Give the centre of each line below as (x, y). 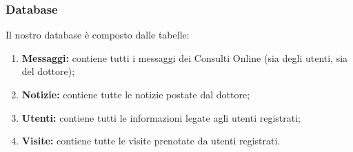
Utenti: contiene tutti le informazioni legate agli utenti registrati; (161, 117)
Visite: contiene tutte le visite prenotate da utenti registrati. (151, 141)
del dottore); (48, 71)
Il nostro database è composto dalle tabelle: (98, 35)
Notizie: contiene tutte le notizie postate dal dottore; (136, 94)
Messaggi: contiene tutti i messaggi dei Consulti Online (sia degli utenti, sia (185, 57)
